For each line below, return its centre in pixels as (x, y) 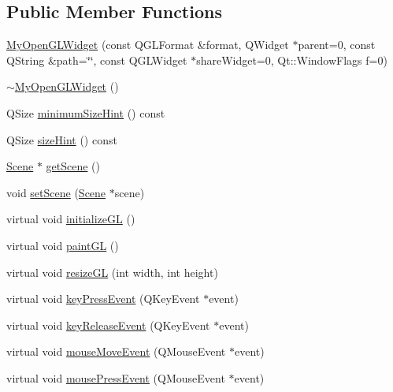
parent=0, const (337, 45)
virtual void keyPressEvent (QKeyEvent (103, 299)
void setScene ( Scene (56, 192)
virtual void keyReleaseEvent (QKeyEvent (108, 325)
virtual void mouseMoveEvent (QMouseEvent (116, 351)
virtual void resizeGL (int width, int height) (112, 272)
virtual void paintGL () (63, 245)
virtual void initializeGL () (71, 219)
